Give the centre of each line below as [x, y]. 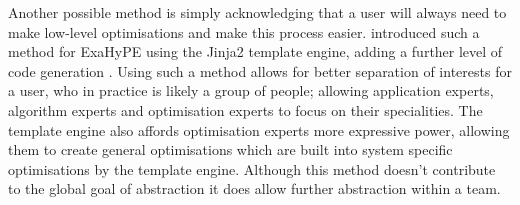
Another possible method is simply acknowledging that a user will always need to [257, 12]
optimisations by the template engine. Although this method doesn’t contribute [252, 168]
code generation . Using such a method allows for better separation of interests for [260, 70]
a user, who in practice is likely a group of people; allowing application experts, [251, 90]
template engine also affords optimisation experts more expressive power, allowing [259, 129]
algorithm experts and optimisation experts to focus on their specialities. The [245, 109]
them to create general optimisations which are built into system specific [230, 149]
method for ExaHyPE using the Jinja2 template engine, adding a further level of [255, 51]
